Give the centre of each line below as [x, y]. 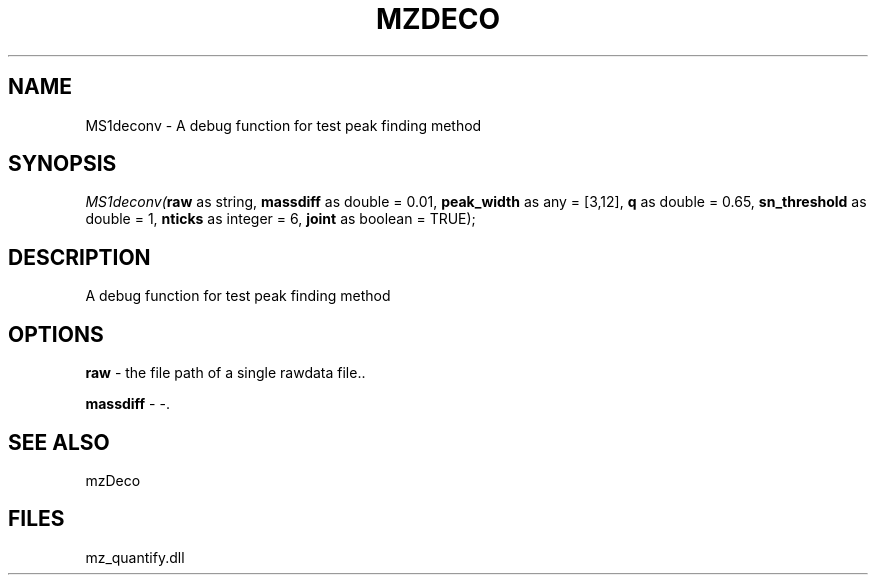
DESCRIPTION [79, 257]
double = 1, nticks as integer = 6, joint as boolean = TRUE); [280, 219]
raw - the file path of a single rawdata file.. [225, 373]
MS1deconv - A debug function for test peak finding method [283, 125]
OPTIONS [56, 334]
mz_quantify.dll [135, 557]
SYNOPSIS [62, 164]
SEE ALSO [59, 442]
